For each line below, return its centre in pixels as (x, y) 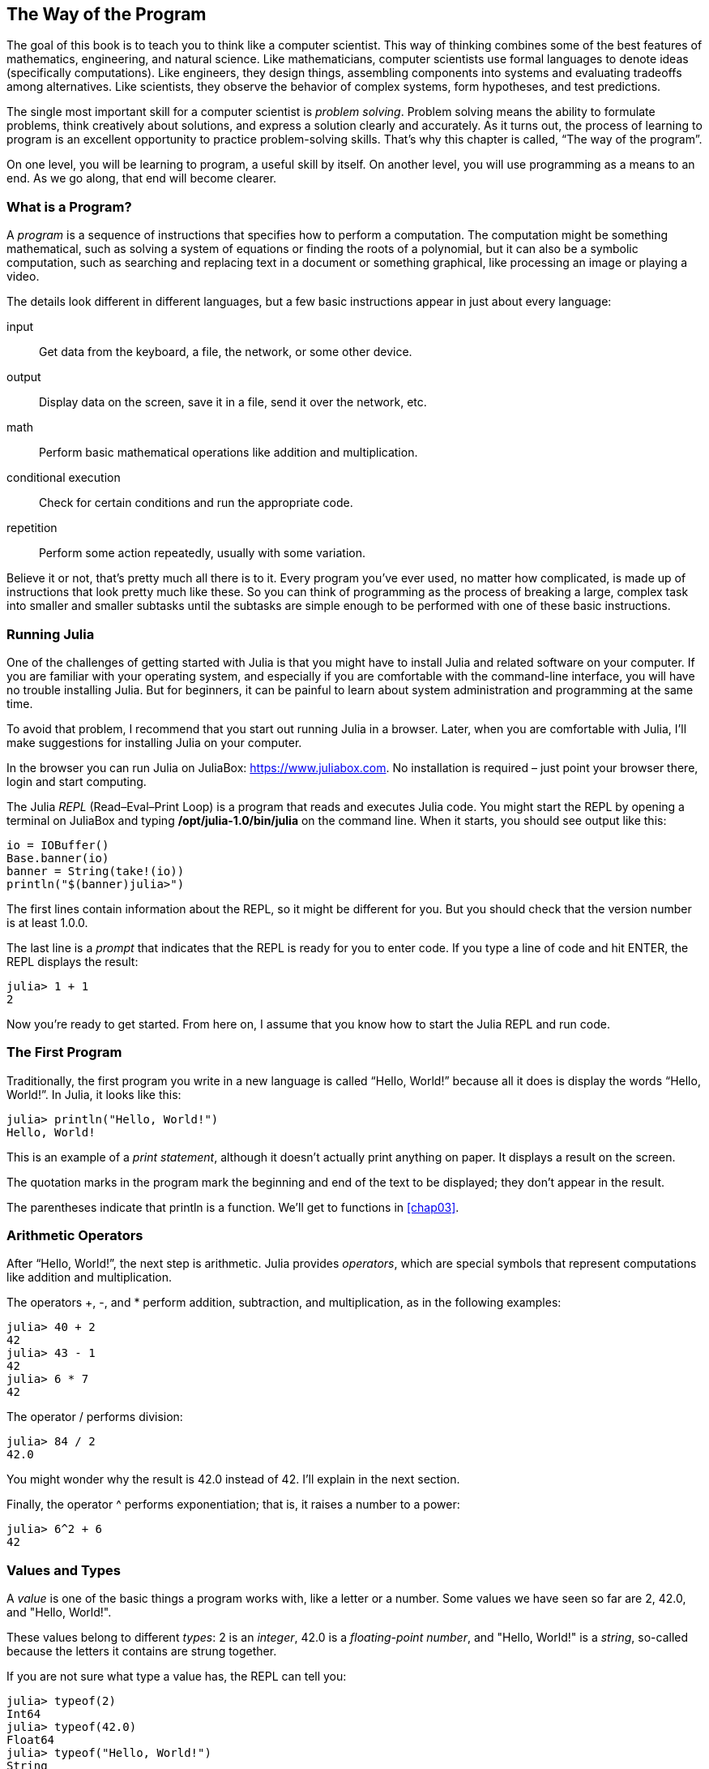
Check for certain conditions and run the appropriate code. (196, 503)
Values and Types (64, 1570)
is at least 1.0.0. (47, 922)
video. (23, 277)
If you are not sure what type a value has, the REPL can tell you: (177, 1677)
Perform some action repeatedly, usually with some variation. (202, 553)
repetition (32, 528)
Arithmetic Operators (75, 1236)
